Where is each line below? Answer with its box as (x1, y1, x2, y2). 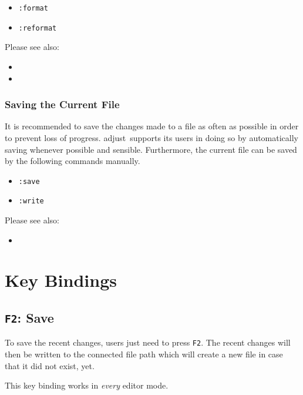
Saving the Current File (5, 97, 120, 112)
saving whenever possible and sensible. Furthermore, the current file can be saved (5, 143, 297, 155)
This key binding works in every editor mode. (5, 379, 169, 391)
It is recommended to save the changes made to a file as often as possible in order (5, 120, 299, 132)
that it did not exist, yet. (5, 359, 95, 371)
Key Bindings (5, 268, 117, 292)
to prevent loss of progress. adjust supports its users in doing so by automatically (5, 131, 299, 143)
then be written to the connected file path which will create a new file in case (5, 348, 283, 360)
